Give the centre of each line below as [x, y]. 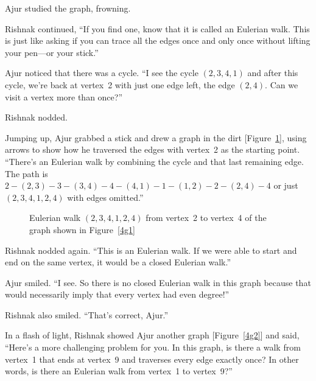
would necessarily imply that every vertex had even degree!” [117, 294]
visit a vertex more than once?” [64, 96]
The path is [26, 173]
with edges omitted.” [105, 197]
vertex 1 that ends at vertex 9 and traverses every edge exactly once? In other [152, 359]
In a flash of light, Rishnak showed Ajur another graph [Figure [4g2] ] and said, [152, 335]
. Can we [282, 84]
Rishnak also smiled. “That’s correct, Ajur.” [87, 314]
